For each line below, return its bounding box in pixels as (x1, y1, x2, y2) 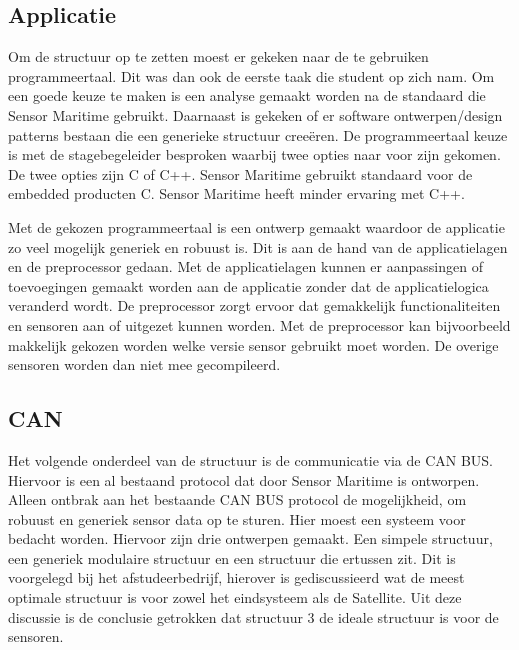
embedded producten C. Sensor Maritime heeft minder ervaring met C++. (8, 183, 465, 204)
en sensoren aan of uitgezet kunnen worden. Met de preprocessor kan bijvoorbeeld (8, 314, 511, 335)
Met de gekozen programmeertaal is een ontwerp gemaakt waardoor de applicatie (8, 216, 505, 237)
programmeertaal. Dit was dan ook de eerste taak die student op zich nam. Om (8, 65, 495, 86)
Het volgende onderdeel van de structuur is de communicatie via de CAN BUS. (8, 449, 493, 470)
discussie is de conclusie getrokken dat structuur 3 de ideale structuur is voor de (8, 606, 499, 627)
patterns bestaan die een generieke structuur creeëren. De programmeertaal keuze (8, 124, 508, 145)
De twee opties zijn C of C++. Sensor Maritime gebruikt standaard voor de (8, 163, 473, 184)
